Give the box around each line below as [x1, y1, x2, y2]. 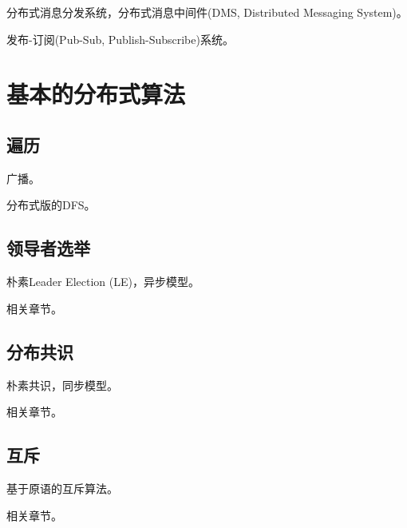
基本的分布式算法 [6, 77, 186, 110]
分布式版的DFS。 [6, 197, 96, 213]
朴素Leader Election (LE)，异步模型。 [6, 273, 200, 290]
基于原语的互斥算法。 [6, 479, 118, 496]
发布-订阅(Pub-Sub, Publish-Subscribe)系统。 [6, 30, 234, 47]
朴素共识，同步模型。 [6, 376, 118, 393]
